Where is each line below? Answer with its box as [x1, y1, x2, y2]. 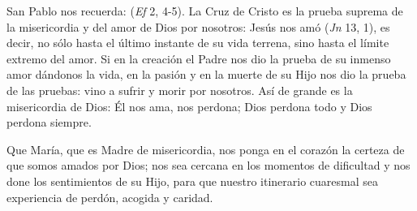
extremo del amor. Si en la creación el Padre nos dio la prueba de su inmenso [6, 50, 391, 67]
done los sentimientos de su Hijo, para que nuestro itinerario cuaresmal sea [6, 172, 379, 189]
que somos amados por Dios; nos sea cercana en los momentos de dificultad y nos [6, 157, 411, 174]
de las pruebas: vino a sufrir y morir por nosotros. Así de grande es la [6, 81, 353, 98]
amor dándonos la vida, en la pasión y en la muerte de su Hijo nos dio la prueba [6, 66, 406, 83]
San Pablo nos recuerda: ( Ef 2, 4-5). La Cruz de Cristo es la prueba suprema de [6, 2, 403, 19]
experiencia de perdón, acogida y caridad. [6, 188, 213, 205]
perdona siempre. [6, 114, 92, 131]
